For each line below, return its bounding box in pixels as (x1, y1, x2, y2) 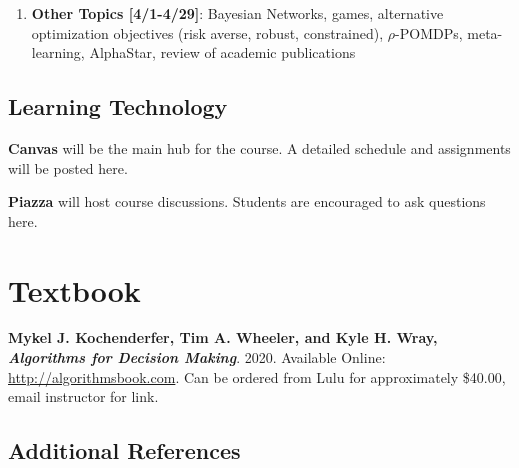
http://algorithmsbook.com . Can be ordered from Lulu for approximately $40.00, (8, 366, 506, 387)
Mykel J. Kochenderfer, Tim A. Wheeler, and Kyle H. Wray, (8, 327, 438, 348)
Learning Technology (8, 91, 228, 122)
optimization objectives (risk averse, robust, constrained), (31, 22, 384, 43)
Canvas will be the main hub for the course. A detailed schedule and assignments (8, 137, 511, 158)
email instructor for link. (8, 386, 159, 407)
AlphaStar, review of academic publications (89, 42, 356, 63)
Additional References (8, 435, 241, 466)
